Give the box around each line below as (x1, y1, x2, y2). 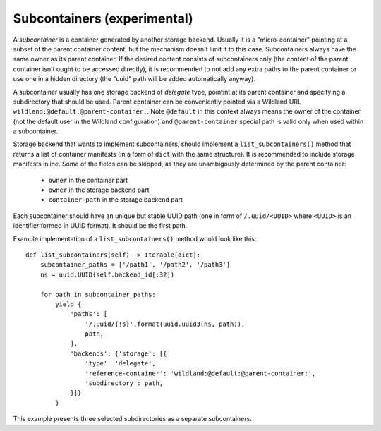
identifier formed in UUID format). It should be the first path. (13, 221, 188, 230)
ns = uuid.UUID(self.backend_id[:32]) (40, 270, 175, 279)
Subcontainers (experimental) (13, 11, 193, 26)
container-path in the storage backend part (48, 195, 183, 204)
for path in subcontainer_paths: (40, 290, 157, 298)
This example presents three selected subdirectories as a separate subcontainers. (13, 415, 252, 423)
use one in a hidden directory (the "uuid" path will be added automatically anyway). (13, 75, 255, 83)
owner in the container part (48, 176, 128, 184)
